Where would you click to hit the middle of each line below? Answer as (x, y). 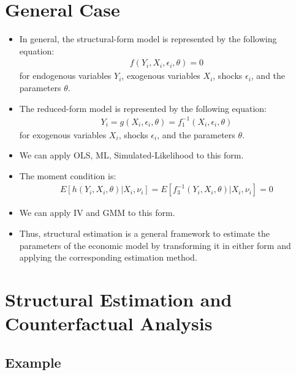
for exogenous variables (63, 134)
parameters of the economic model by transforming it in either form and (155, 245)
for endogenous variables (65, 76)
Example (33, 362)
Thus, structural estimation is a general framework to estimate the (144, 233)
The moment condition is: (68, 175)
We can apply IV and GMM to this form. (97, 213)
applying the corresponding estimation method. (108, 257)
